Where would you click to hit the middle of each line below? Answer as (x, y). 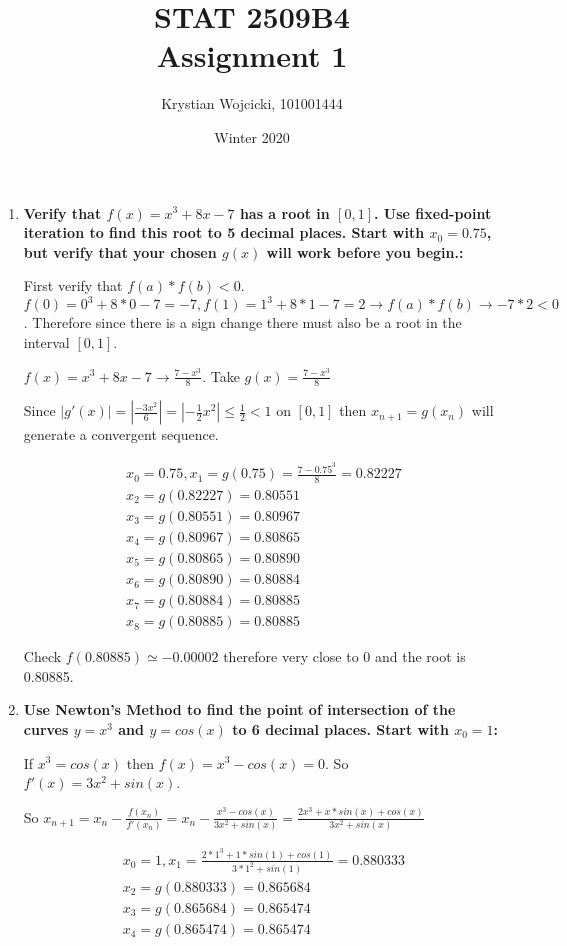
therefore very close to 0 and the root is (344, 656)
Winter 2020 (252, 136)
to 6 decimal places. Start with (340, 728)
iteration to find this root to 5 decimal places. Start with (224, 232)
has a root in (284, 212)
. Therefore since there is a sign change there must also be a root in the (242, 322)
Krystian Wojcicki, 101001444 (252, 103)
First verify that (73, 285)
